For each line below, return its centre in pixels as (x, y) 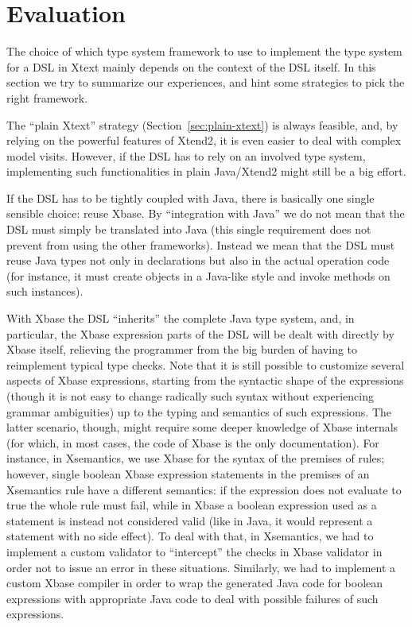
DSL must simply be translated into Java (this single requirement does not (189, 229)
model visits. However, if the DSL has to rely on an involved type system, (186, 155)
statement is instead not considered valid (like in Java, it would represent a (190, 520)
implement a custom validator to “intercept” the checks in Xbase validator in (194, 551)
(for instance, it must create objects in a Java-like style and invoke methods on (198, 275)
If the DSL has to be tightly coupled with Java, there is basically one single (190, 197)
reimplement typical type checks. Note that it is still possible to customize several (206, 364)
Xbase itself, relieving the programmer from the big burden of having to (182, 349)
